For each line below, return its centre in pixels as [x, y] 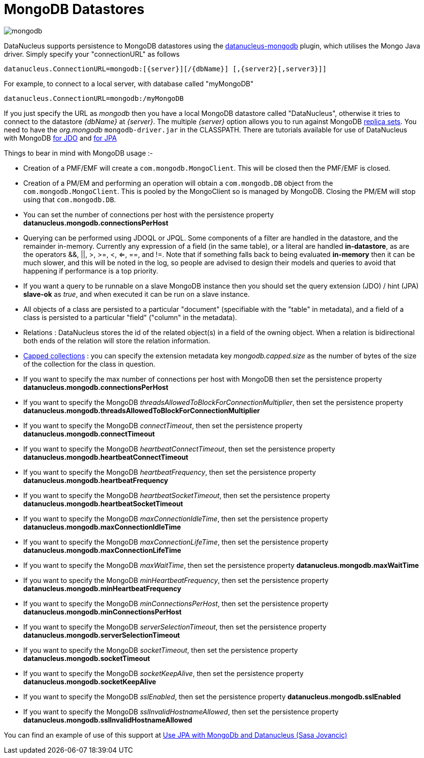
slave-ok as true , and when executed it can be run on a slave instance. [137, 294]
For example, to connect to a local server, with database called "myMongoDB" [129, 83]
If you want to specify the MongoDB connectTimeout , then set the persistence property [163, 425]
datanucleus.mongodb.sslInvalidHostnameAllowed [108, 720]
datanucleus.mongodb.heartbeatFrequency [96, 480]
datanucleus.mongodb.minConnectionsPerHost [102, 612]
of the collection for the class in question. [89, 364]
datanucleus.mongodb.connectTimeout [89, 434]
